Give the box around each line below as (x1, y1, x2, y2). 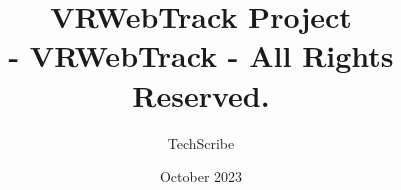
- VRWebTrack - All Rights (8, 35, 394, 76)
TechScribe (167, 132, 235, 153)
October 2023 (159, 166, 243, 187)
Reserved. (132, 74, 270, 115)
